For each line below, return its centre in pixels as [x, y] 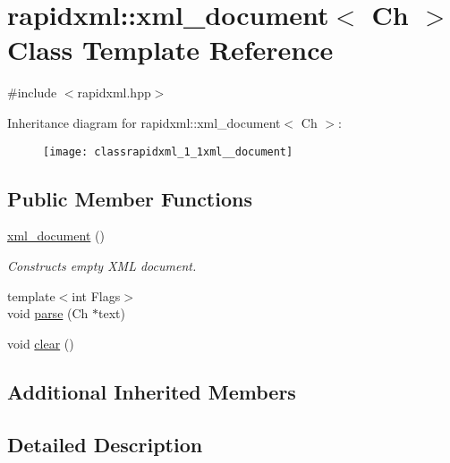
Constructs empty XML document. [102, 265]
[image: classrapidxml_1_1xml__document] [168, 152]
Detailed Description [105, 444]
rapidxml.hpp [114, 93]
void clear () [41, 343]
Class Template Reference [170, 50]
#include [32, 93]
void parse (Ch [48, 313]
